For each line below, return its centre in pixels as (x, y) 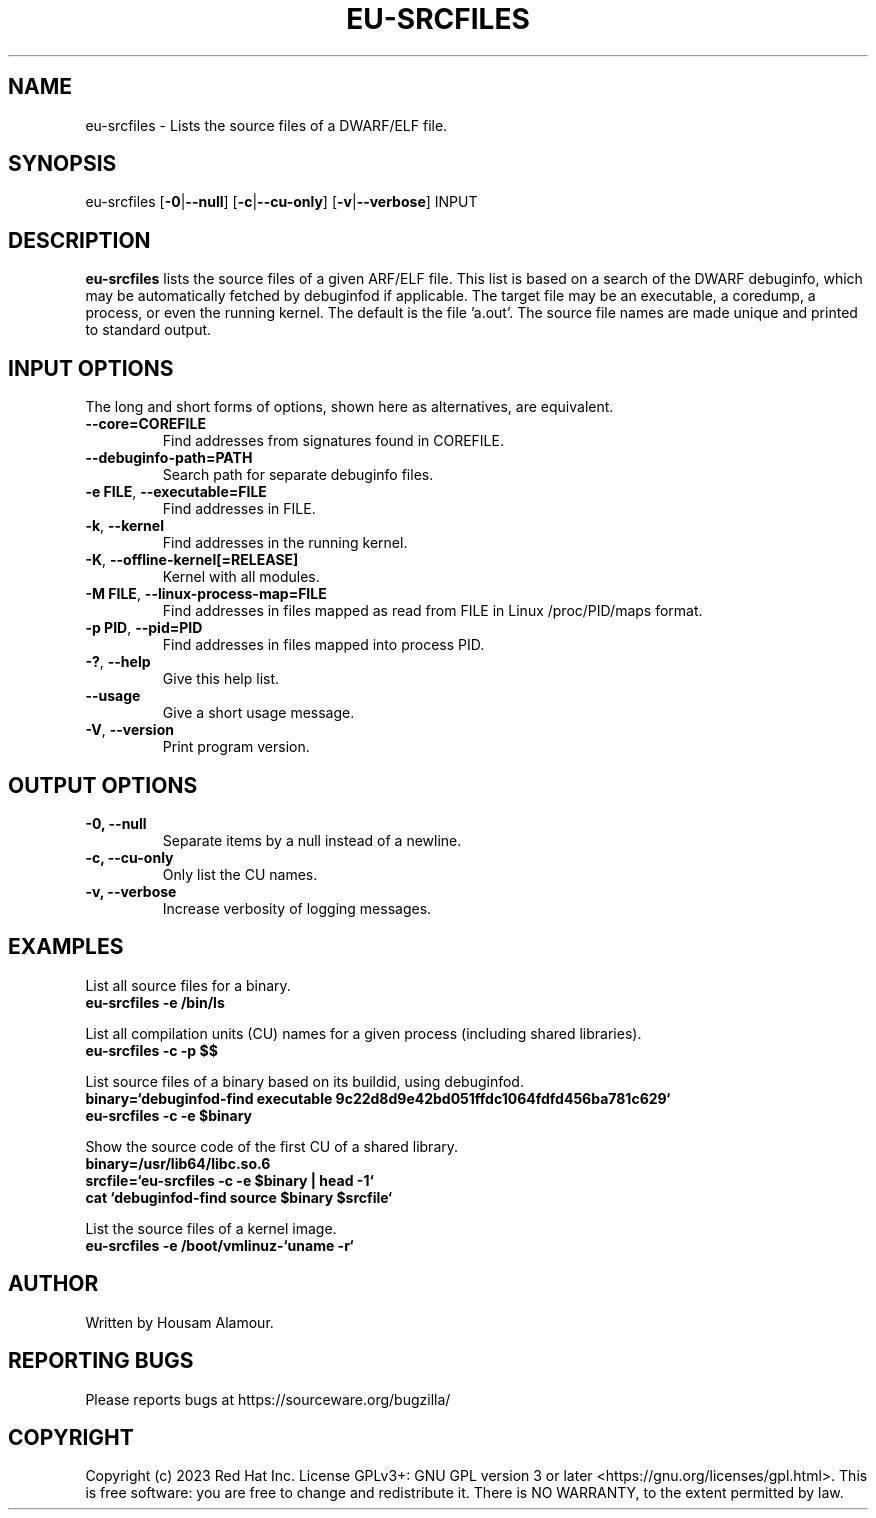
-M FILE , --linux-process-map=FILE (206, 594)
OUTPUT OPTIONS (103, 785)
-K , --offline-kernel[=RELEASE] (192, 560)
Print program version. (236, 747)
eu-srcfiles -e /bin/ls (155, 1002)
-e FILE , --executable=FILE (176, 492)
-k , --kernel (124, 526)
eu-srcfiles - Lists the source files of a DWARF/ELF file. (266, 125)
